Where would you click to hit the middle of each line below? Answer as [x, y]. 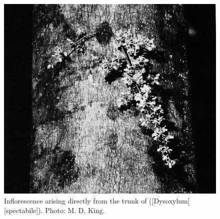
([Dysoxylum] [169, 200]
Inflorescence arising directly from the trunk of [75, 200]
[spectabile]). [23, 210]
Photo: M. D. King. [75, 210]
